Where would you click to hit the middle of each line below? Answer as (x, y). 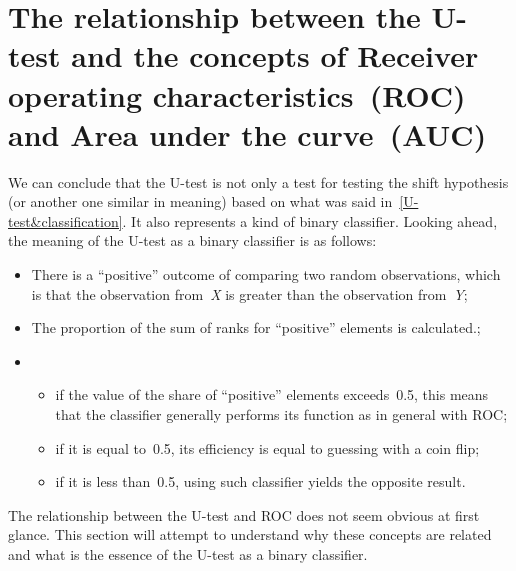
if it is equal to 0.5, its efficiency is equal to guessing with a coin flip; (267, 447)
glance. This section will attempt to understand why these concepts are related (250, 534)
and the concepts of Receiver (275, 55)
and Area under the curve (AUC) (247, 133)
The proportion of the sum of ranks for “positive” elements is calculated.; (256, 327)
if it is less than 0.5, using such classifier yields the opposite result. (260, 481)
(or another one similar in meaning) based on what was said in (200, 201)
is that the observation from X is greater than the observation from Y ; (249, 293)
